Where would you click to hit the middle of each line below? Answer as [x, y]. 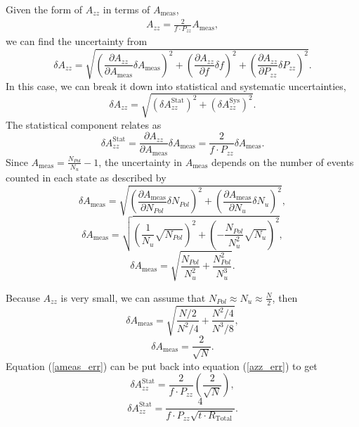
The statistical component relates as [84, 124]
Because [23, 297]
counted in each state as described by [86, 177]
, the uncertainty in [141, 161]
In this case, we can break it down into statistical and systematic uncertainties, [176, 85]
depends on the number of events [282, 161]
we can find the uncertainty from [77, 41]
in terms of [126, 9]
